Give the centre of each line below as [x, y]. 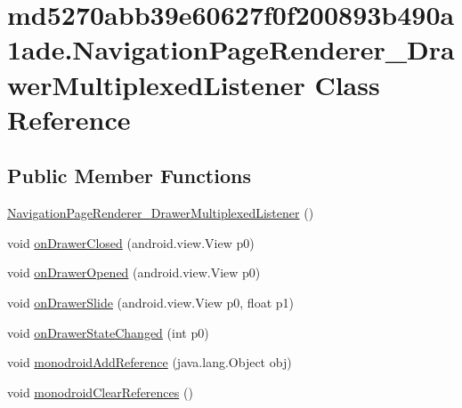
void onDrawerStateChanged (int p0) [108, 332]
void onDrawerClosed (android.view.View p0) [131, 242]
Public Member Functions [129, 176]
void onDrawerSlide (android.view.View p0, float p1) [150, 302]
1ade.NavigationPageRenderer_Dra [231, 49]
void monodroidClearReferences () [100, 392]
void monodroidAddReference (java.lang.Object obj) [150, 362]
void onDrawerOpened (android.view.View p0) [134, 272]
